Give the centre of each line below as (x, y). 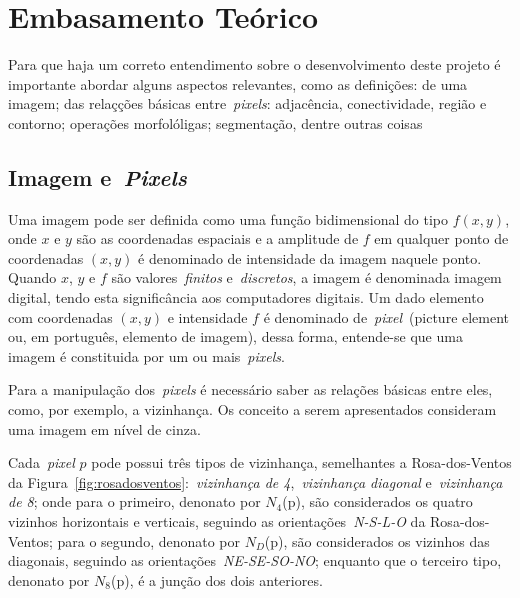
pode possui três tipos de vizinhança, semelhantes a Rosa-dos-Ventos (301, 462)
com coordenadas (60, 316)
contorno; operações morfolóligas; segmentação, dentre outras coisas (215, 122)
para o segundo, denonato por (149, 540)
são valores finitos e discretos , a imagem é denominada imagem (306, 277)
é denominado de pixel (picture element (386, 316)
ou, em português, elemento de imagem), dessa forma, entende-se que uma (235, 336)
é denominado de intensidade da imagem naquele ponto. (310, 257)
